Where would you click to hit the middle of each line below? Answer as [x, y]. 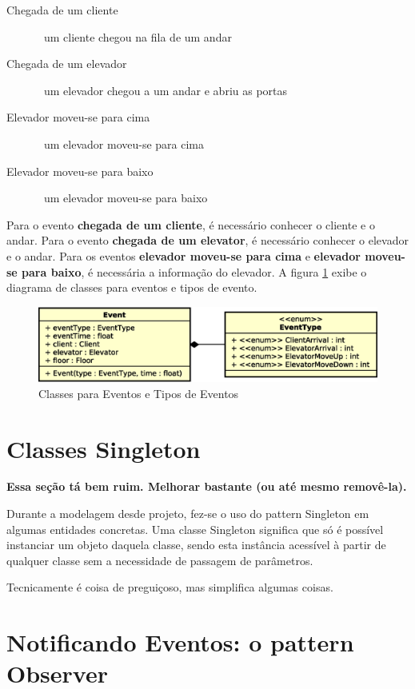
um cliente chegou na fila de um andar [138, 36]
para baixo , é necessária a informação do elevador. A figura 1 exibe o [194, 271]
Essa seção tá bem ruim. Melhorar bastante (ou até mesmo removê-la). [207, 486]
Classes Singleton [104, 448]
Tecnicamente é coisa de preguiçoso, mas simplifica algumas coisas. [170, 587]
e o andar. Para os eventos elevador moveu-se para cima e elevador [184, 255]
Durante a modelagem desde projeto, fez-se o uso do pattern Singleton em [188, 514]
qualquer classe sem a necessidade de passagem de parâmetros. [160, 560]
